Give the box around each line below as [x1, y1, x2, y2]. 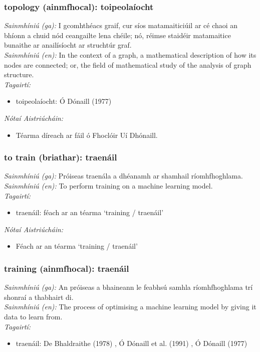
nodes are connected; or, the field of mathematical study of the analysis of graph [4, 59, 251, 70]
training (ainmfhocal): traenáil [4, 262, 129, 274]
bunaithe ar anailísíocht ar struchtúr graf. [4, 40, 132, 50]
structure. [4, 69, 34, 80]
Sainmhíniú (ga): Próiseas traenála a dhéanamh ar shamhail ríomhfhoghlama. [4, 170, 243, 181]
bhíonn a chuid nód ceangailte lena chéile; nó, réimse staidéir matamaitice [4, 30, 231, 40]
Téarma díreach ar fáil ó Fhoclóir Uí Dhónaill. [16, 129, 158, 140]
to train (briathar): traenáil [4, 151, 117, 163]
